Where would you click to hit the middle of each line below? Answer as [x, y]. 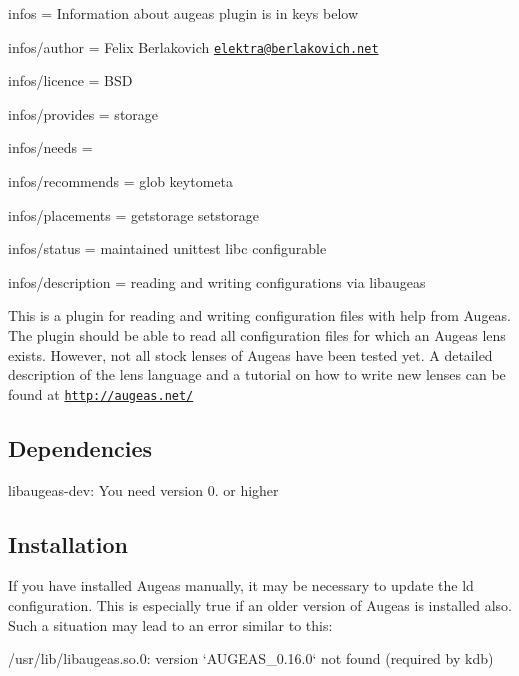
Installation [68, 543]
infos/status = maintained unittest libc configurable [167, 248]
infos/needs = [50, 147]
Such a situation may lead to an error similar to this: [170, 624]
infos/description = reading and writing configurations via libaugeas [217, 281]
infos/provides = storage [83, 113]
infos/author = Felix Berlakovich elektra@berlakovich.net [193, 46]
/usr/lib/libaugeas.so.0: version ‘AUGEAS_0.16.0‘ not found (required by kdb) [251, 658]
